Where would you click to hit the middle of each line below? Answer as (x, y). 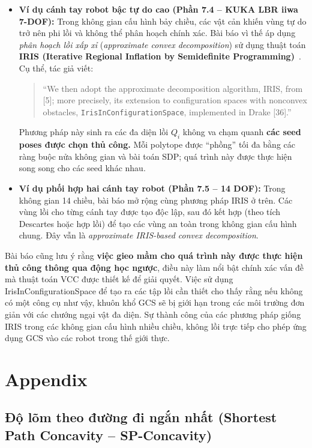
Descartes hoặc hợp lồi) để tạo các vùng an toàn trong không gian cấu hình (158, 223)
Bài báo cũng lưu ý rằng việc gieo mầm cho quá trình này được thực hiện (154, 255)
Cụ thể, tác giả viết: (56, 68)
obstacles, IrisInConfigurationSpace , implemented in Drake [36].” (167, 111)
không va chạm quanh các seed (242, 132)
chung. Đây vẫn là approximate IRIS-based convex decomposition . (139, 235)
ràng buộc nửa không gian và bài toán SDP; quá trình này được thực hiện (155, 156)
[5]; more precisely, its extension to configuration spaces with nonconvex (175, 100)
